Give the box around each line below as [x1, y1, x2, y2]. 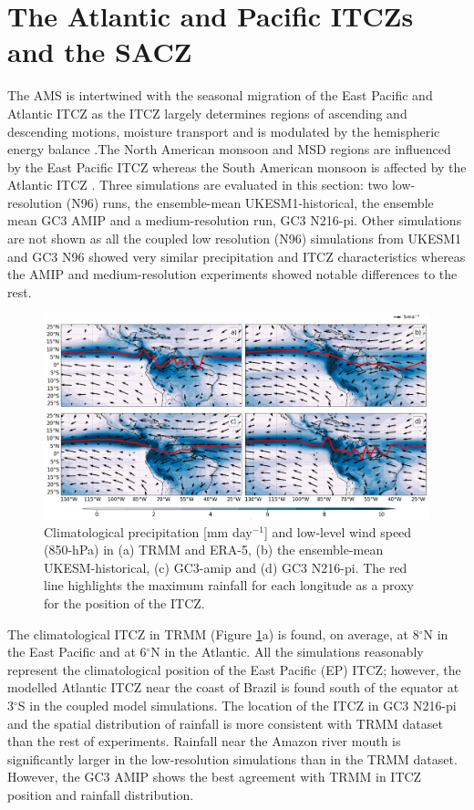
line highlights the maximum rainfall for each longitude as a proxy [44, 576, 414, 595]
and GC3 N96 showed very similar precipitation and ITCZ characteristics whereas [7, 246, 466, 265]
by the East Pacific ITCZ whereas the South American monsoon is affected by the [7, 157, 467, 176]
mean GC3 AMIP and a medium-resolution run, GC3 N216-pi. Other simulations [7, 211, 462, 230]
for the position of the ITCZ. [44, 594, 205, 613]
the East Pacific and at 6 [7, 642, 147, 661]
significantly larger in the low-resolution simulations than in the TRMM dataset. [7, 749, 458, 768]
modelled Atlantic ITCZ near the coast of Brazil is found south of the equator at [7, 678, 459, 697]
